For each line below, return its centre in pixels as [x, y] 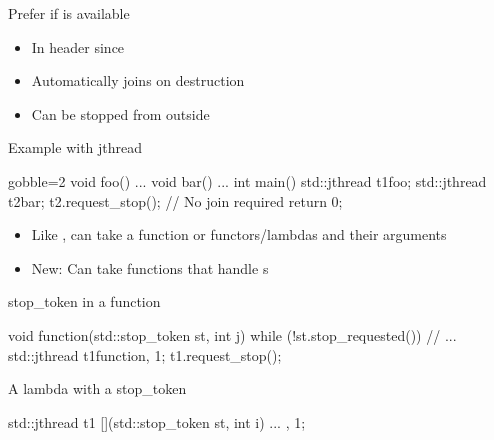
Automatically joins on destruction [138, 80]
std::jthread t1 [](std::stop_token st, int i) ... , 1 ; [157, 421]
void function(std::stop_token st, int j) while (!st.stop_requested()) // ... [232, 334]
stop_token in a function [84, 301]
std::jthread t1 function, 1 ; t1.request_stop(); [145, 354]
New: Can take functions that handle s [150, 267]
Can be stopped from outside [120, 113]
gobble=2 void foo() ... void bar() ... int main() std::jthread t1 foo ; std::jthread [247, 180]
